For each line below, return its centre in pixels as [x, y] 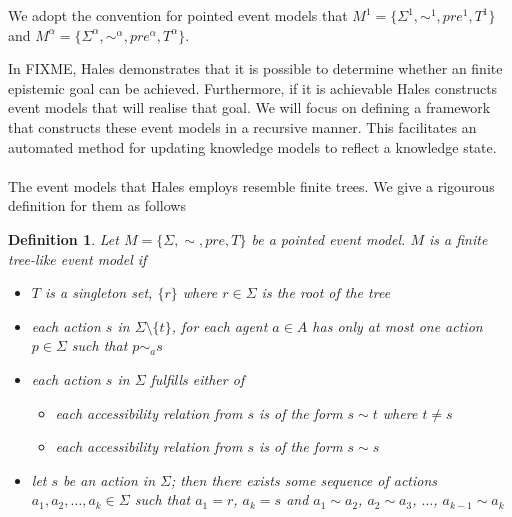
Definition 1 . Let [63, 238]
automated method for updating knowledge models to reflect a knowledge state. [252, 146]
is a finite [458, 238]
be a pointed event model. [328, 238]
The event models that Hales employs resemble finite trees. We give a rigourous [251, 185]
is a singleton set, [98, 292]
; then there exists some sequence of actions [304, 479]
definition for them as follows [97, 205]
